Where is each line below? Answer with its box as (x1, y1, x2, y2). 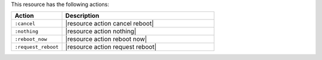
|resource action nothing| (65, 27, 137, 36)
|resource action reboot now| (65, 35, 147, 43)
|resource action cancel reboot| (65, 20, 154, 28)
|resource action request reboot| (65, 43, 157, 51)
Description (65, 12, 100, 20)
